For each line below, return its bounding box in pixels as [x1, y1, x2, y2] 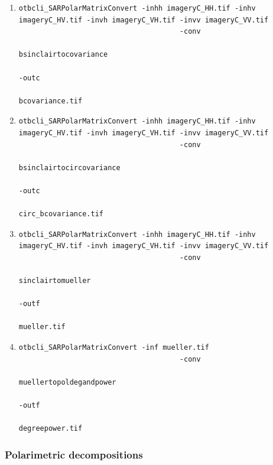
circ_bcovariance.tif [18, 210, 103, 219]
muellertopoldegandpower [18, 378, 116, 386]
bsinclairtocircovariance [18, 163, 121, 172]
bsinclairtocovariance [18, 50, 108, 59]
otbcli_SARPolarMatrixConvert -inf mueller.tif [18, 343, 209, 352]
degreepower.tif [18, 424, 83, 433]
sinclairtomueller [18, 277, 91, 285]
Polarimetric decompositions [5, 447, 143, 461]
